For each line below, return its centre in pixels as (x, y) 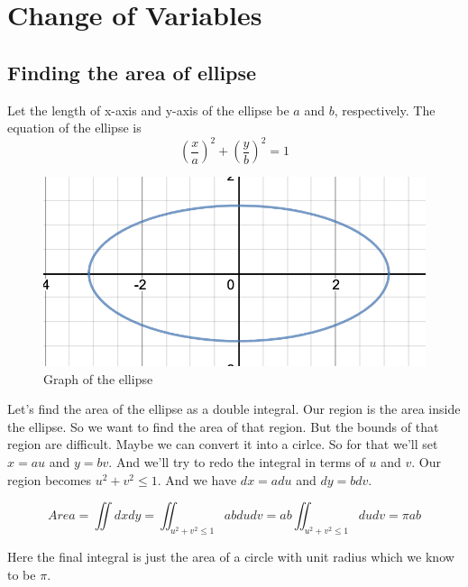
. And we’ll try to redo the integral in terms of (237, 462)
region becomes (50, 479)
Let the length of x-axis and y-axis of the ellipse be (148, 110)
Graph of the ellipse (98, 378)
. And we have (197, 479)
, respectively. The (385, 110)
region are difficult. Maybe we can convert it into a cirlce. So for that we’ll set (223, 444)
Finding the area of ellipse (132, 72)
